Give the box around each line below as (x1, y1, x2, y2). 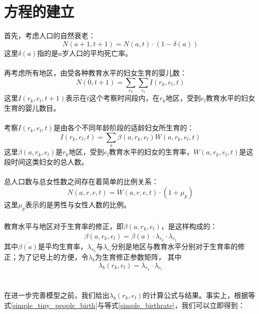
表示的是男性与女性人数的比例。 (25, 199, 131, 210)
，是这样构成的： (161, 220, 217, 231)
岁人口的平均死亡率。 (62, 47, 133, 58)
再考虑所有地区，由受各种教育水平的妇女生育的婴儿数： (4, 67, 187, 77)
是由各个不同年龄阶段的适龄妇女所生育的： (53, 122, 194, 133)
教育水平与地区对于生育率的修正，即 (4, 220, 123, 231)
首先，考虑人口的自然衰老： (4, 30, 95, 41)
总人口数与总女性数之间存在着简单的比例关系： (4, 176, 159, 186)
